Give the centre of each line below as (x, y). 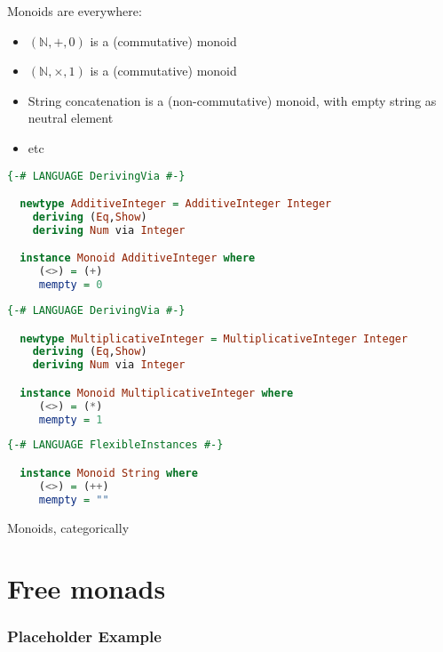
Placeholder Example (84, 636)
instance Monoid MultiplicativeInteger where (157, 393)
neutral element (71, 118)
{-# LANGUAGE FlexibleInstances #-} (115, 445)
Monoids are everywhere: (75, 11)
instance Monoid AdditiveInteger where (138, 258)
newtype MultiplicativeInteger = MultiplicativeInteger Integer (214, 338)
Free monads (87, 588)
